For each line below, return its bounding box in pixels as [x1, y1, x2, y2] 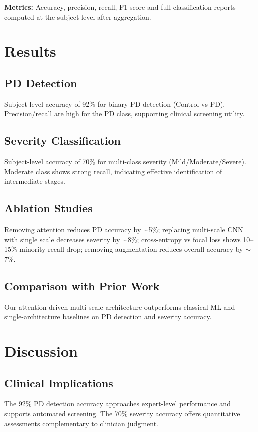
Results [4, 41, 56, 61]
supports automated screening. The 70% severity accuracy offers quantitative [4, 408, 240, 419]
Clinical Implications [4, 375, 113, 390]
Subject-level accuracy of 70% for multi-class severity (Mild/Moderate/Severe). [4, 156, 246, 167]
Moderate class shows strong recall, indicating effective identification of [4, 166, 222, 176]
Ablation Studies [4, 200, 93, 216]
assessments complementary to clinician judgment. [4, 418, 158, 428]
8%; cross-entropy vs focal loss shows [127, 234, 241, 244]
